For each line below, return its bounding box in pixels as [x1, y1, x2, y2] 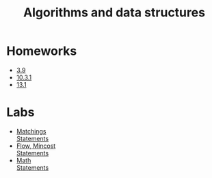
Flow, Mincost [16, 142, 56, 150]
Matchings [16, 127, 47, 135]
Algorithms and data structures [23, 5, 206, 21]
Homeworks [6, 43, 77, 59]
